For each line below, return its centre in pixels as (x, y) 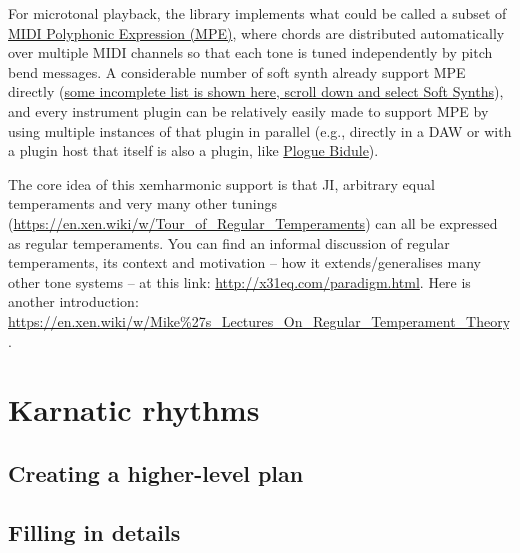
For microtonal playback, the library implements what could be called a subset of (257, 13)
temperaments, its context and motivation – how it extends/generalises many (244, 262)
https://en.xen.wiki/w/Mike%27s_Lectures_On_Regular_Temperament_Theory (258, 320)
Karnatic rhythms (134, 409)
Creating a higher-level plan (156, 472)
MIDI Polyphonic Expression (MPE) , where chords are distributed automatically (256, 32)
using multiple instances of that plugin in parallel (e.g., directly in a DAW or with (260, 130)
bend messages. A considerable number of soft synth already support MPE (237, 71)
